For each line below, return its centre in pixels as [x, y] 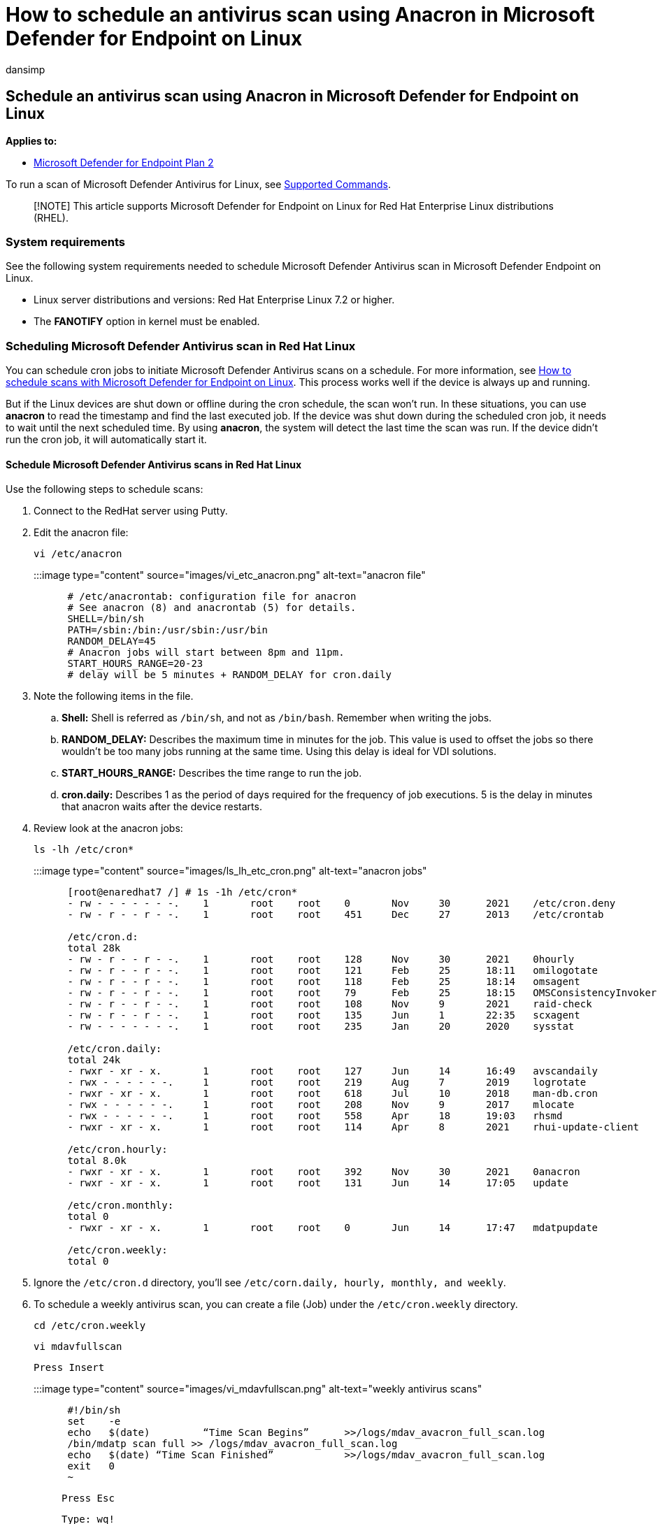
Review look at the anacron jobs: [108, 828]
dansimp [26, 69]
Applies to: [31, 141]
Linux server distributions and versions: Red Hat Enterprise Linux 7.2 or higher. [214, 300]
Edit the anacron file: [81, 533]
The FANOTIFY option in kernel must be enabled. [147, 322]
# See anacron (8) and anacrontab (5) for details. [212, 608]
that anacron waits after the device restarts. [162, 807]
